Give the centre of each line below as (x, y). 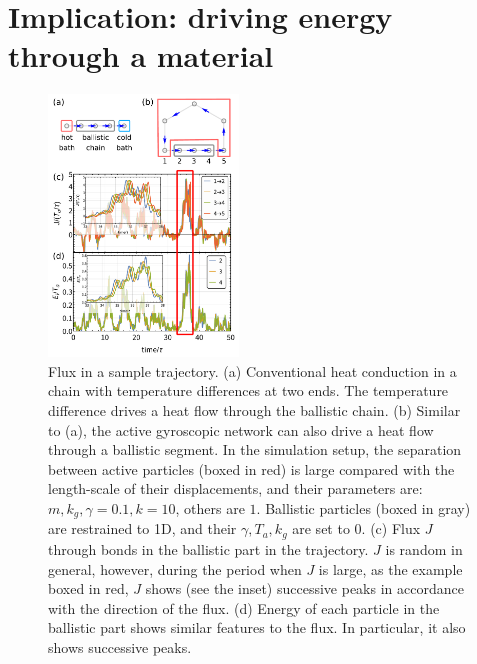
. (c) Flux (391, 528)
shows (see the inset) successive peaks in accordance (304, 588)
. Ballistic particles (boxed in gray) (363, 508)
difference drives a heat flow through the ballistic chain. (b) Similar (254, 410)
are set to (321, 528)
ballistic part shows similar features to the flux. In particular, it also (257, 627)
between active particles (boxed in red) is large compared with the (251, 468)
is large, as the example (390, 568)
